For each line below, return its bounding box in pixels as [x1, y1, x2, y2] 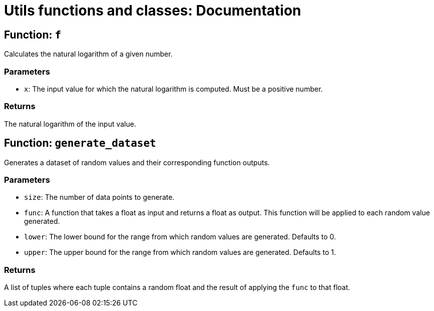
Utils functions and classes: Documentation [4, 2, 301, 19]
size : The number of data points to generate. [24, 193, 175, 202]
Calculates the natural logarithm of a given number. [4, 50, 173, 59]
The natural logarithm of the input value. [4, 119, 136, 128]
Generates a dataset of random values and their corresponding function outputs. [4, 158, 270, 167]
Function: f [4, 28, 62, 41]
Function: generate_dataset [4, 137, 156, 150]
